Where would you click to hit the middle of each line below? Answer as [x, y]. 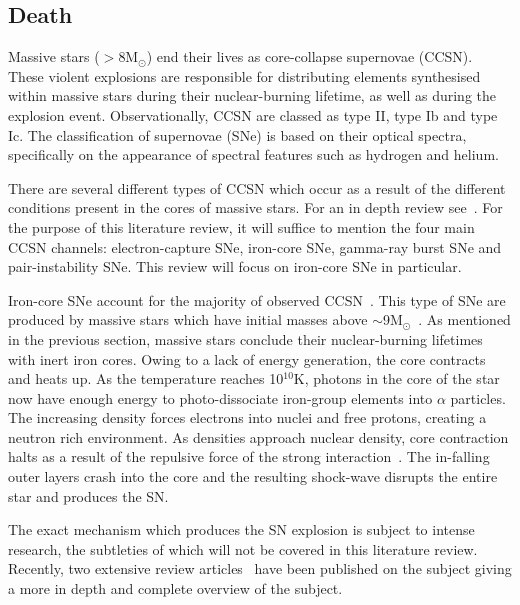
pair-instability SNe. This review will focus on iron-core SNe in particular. [235, 266]
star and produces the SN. [88, 495]
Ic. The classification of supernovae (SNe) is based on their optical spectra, [237, 134]
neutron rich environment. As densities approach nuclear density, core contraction [258, 436]
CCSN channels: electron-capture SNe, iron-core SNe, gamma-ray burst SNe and [255, 246]
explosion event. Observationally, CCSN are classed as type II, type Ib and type [253, 114]
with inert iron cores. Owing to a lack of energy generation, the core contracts [247, 358]
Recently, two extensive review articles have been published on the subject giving [260, 568]
